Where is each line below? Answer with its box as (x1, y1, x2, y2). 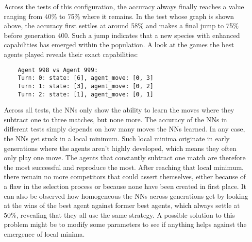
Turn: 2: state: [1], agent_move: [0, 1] (17, 91, 153, 98)
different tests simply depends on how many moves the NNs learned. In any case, (4, 124, 245, 134)
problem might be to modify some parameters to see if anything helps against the (4, 219, 247, 229)
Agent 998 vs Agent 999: (17, 66, 98, 74)
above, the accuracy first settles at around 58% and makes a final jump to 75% (4, 20, 239, 31)
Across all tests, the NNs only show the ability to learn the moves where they (4, 105, 235, 115)
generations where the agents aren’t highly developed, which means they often (4, 143, 236, 153)
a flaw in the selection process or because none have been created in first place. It (4, 181, 247, 191)
